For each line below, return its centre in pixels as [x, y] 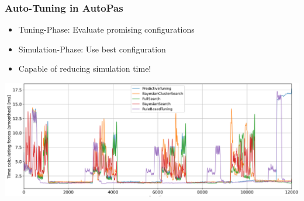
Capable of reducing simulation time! [85, 68]
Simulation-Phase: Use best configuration [92, 49]
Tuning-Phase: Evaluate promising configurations [106, 29]
